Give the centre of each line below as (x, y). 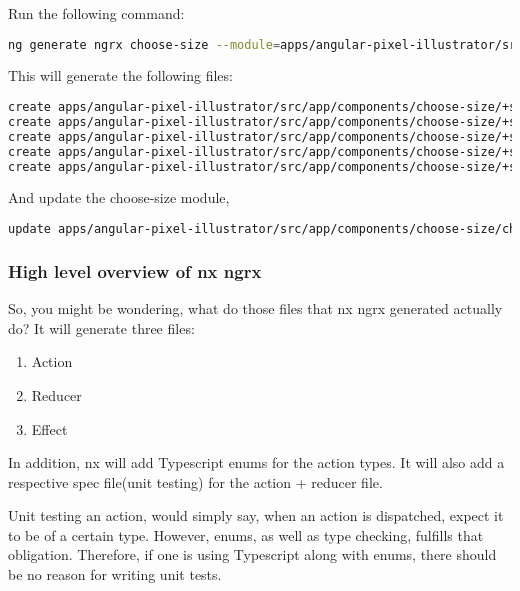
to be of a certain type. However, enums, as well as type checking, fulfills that (246, 534)
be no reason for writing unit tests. (115, 574)
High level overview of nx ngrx (135, 270)
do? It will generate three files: (101, 327)
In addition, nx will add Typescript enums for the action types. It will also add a (256, 462)
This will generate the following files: (120, 75)
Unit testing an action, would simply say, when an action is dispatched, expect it (256, 515)
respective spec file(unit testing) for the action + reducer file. (195, 481)
